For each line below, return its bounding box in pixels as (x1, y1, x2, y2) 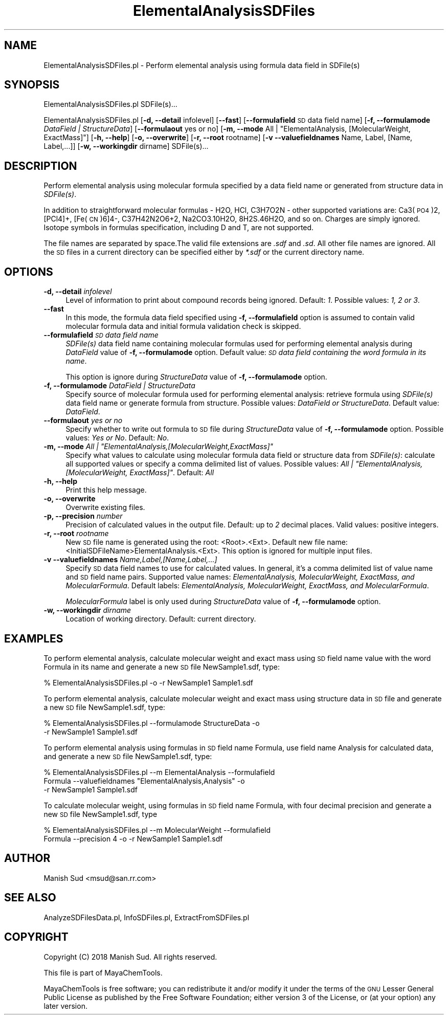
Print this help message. (65, 485, 147, 495)
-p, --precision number (43, 512, 123, 521)
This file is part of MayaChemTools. (43, 968, 163, 977)
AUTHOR (4, 852, 51, 865)
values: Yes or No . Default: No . (65, 433, 169, 442)
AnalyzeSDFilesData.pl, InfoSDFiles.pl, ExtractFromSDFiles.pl (43, 913, 250, 922)
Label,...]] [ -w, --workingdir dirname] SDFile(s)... (43, 142, 209, 151)
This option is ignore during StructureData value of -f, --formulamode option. (65, 372, 327, 382)
